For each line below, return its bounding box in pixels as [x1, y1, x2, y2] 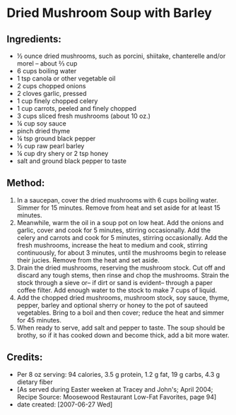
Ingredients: [6, 33, 61, 45]
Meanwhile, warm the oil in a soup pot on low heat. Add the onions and [16, 218, 224, 227]
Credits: [6, 351, 43, 363]
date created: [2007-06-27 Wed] [16, 400, 113, 409]
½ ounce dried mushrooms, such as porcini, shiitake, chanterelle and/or [16, 52, 226, 60]
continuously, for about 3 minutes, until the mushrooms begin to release [16, 248, 227, 257]
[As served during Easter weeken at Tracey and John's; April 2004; [16, 385, 213, 393]
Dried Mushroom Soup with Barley [6, 5, 213, 21]
